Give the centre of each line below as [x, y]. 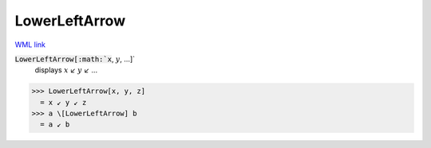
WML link [30, 45]
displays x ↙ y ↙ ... [66, 70]
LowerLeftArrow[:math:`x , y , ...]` [75, 59]
